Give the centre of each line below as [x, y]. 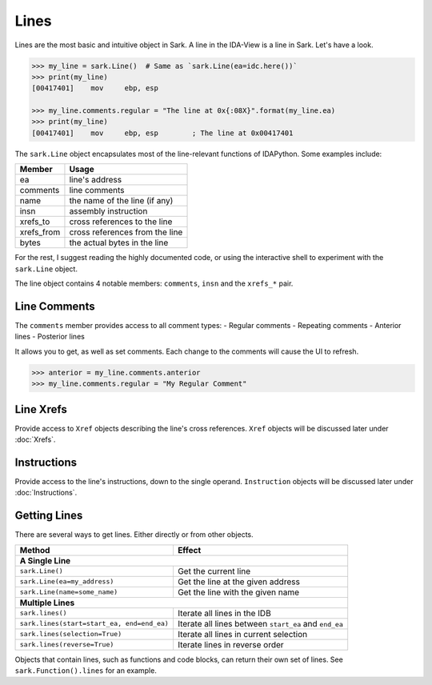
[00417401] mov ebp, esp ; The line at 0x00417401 [162, 133]
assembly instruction [108, 211]
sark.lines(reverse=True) [67, 645]
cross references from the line [126, 232]
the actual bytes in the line [119, 242]
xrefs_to [35, 222]
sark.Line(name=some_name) [69, 592]
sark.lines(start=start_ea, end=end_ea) [94, 624]
